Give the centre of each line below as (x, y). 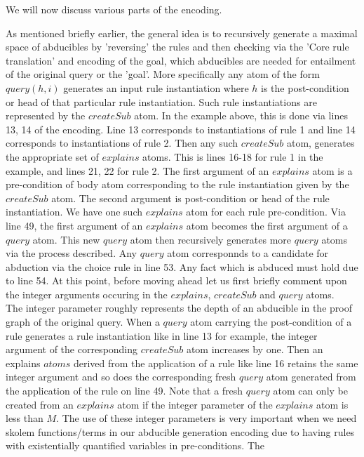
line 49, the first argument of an (74, 225)
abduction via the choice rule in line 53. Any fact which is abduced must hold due (182, 266)
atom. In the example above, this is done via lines (241, 115)
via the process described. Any (71, 253)
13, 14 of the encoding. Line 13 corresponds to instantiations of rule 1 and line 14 (181, 129)
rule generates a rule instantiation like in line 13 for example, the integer (162, 335)
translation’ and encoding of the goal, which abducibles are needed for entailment (181, 60)
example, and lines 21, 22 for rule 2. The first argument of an (137, 170)
